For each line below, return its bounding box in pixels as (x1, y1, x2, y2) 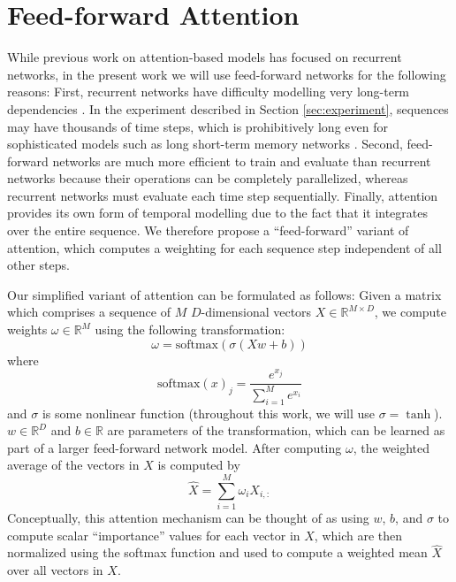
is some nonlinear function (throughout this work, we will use (42, 403, 376, 422)
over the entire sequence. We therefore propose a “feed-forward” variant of (7, 221, 409, 240)
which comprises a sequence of (7, 302, 171, 321)
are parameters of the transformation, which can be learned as (107, 421, 445, 440)
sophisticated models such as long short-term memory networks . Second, (7, 134, 403, 153)
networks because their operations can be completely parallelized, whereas (7, 169, 408, 188)
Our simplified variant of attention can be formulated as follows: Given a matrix (7, 285, 442, 303)
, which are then (314, 525, 403, 544)
